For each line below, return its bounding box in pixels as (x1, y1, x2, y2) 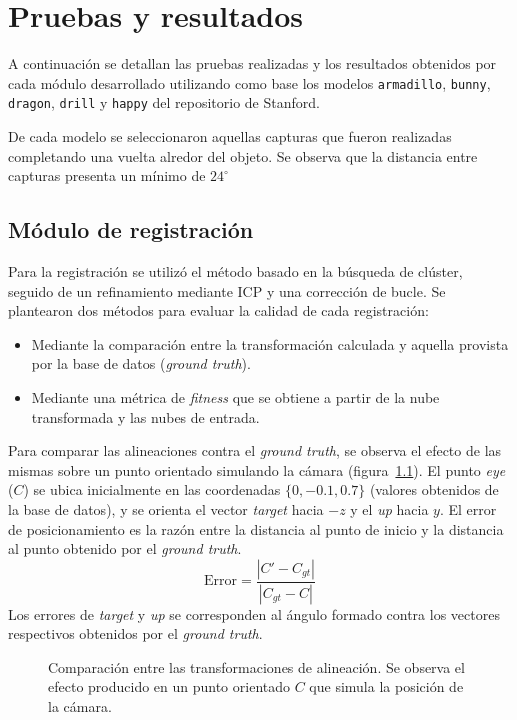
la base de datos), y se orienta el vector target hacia (8, 498, 324, 519)
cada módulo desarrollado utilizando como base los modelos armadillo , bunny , (8, 72, 491, 93)
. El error (439, 498, 497, 519)
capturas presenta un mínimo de (8, 165, 206, 186)
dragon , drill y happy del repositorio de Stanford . (8, 92, 320, 113)
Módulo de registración (8, 214, 254, 245)
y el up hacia (350, 498, 429, 519)
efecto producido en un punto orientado (48, 676, 291, 697)
